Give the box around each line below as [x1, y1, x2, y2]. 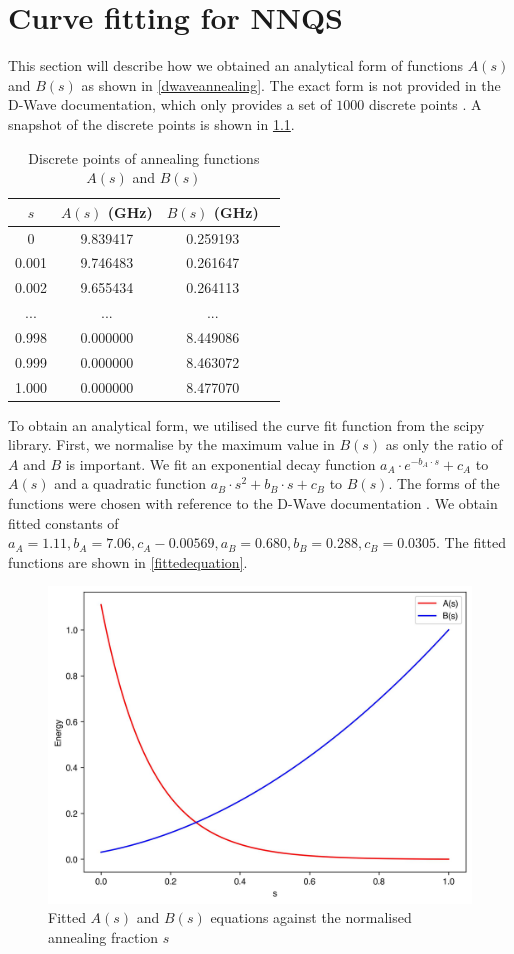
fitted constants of [8, 512, 119, 533]
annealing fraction [48, 926, 159, 947]
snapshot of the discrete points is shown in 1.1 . [8, 113, 295, 134]
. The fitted [436, 532, 507, 553]
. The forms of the [388, 473, 500, 494]
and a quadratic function [54, 473, 206, 494]
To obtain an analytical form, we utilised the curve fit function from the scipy [8, 414, 485, 435]
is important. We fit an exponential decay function [65, 453, 376, 474]
